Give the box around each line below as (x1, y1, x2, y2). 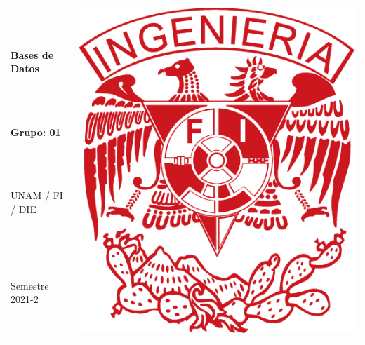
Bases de (11, 47, 54, 62)
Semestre (11, 278, 49, 292)
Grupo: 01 (11, 124, 61, 139)
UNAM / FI (11, 187, 63, 202)
